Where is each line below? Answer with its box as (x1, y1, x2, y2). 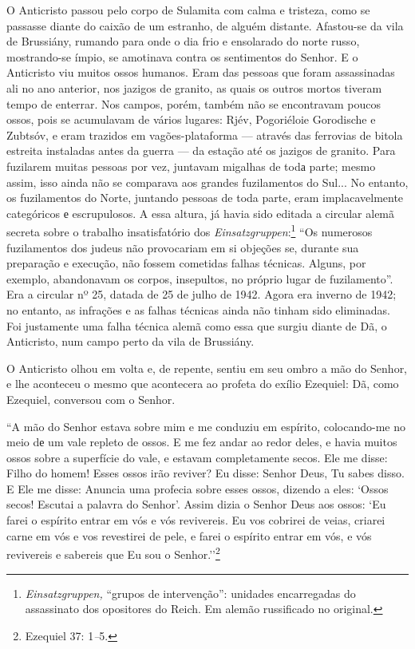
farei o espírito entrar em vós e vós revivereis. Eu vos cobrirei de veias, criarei (6, 512, 385, 528)
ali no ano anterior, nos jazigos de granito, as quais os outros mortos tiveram (6, 79, 382, 96)
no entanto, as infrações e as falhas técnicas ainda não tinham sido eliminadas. (6, 301, 390, 318)
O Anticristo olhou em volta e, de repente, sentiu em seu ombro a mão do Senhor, (6, 359, 408, 376)
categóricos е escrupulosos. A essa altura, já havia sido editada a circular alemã (6, 204, 395, 221)
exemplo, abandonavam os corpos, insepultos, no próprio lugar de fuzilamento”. (6, 270, 393, 287)
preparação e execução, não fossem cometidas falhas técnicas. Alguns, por (6, 255, 366, 271)
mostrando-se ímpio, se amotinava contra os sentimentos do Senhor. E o (6, 48, 358, 65)
